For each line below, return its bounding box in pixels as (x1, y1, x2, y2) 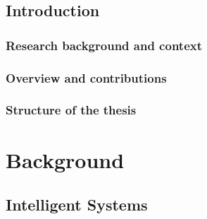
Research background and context (6, 36, 202, 54)
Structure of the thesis (6, 101, 137, 119)
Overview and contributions (6, 69, 167, 86)
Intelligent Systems (6, 194, 148, 215)
